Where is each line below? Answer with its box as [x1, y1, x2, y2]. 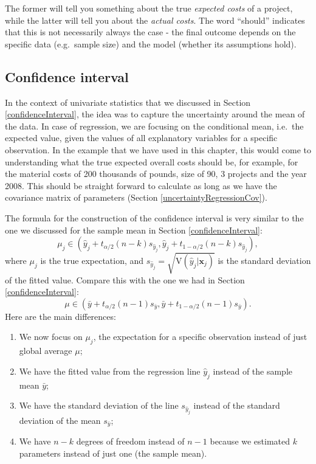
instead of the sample [213, 364, 293, 377]
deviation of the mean [19, 414, 101, 426]
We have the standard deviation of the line [19, 399, 179, 412]
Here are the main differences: [5, 310, 116, 322]
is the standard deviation [218, 254, 311, 266]
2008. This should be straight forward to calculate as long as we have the [5, 179, 277, 192]
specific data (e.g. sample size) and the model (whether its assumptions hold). [5, 37, 297, 50]
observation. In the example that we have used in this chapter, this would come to [5, 143, 311, 156]
